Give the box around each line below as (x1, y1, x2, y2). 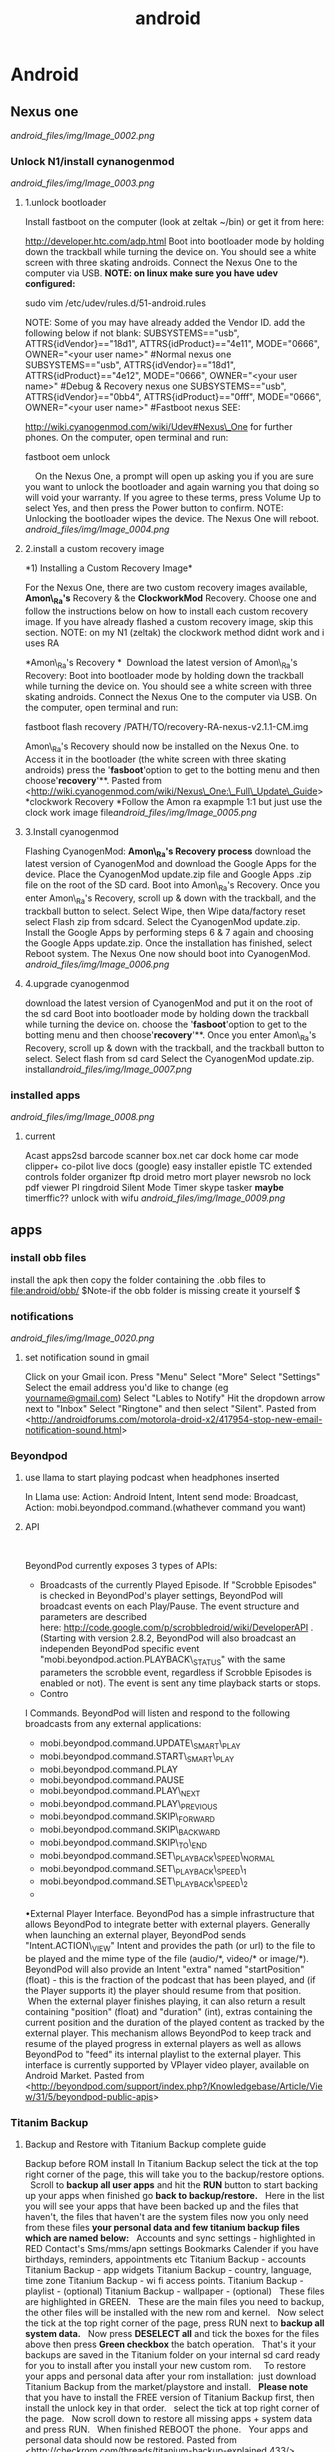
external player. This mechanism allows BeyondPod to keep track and (24, 2027, 312, 2039)
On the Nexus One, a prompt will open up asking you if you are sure (34, 470, 314, 482)
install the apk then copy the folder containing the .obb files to (10, 1273, 267, 1286)
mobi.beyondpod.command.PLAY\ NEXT (39, 1784, 201, 1799)
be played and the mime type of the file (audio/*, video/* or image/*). (24, 1953, 310, 1965)
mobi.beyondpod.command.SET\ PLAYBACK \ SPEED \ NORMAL (39, 1849, 275, 1864)
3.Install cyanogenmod (24, 825, 120, 837)
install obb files (10, 1251, 87, 1265)
